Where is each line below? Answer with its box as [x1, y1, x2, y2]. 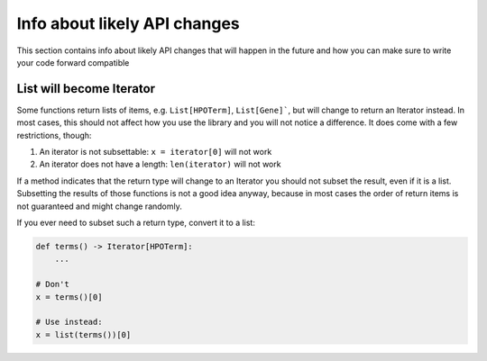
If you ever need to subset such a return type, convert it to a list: [16, 217, 256, 228]
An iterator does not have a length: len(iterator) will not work [39, 158, 281, 170]
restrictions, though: [16, 130, 92, 140]
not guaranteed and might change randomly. [16, 201, 182, 212]
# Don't [35, 279, 69, 290]
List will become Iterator [16, 81, 156, 96]
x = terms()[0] [35, 292, 103, 302]
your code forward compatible [16, 57, 130, 68]
